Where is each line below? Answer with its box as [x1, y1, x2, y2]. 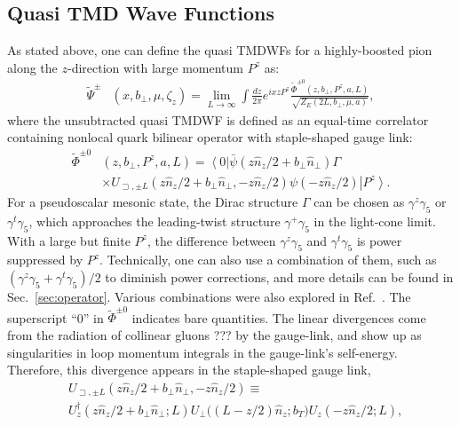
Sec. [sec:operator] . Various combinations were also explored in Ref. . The [7, 288, 411, 306]
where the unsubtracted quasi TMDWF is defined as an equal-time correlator [7, 110, 429, 129]
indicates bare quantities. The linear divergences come [131, 308, 426, 327]
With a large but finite [7, 231, 131, 249]
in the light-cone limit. [313, 211, 436, 230]
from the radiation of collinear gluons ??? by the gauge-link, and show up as [7, 325, 422, 343]
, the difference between [147, 231, 276, 249]
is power [356, 231, 402, 249]
